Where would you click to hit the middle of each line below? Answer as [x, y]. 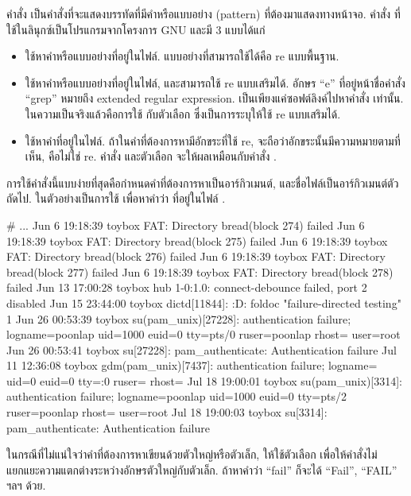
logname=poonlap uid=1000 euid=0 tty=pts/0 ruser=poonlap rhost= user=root [204, 334]
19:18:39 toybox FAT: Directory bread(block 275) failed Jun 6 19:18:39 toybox [197, 240]
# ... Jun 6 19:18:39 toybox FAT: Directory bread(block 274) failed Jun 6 [186, 225]
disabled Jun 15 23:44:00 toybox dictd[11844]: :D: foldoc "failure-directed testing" [204, 302]
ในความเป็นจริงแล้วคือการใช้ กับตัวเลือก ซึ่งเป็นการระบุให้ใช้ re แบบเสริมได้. [183, 113]
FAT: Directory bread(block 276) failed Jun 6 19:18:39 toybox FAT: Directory [196, 256]
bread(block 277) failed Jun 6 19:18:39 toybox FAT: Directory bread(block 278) [200, 271]
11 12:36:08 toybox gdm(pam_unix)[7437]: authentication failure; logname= [192, 365]
